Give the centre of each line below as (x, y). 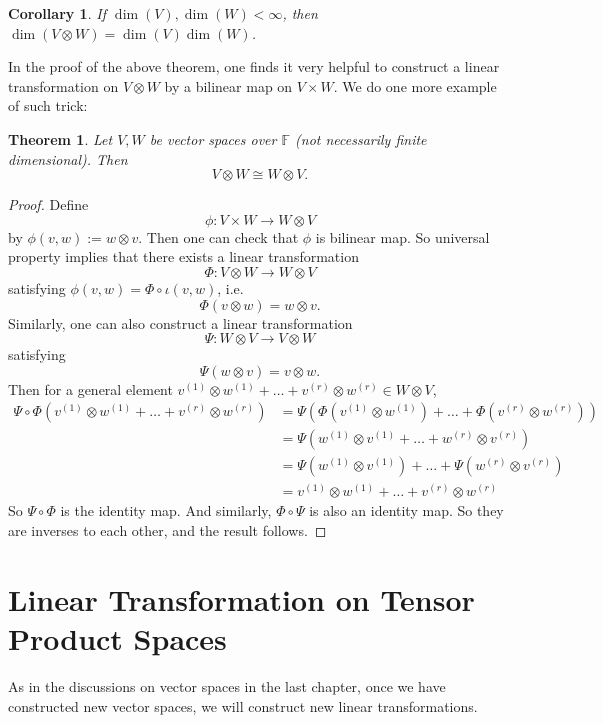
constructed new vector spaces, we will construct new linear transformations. (243, 705)
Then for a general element (90, 388)
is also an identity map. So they (406, 510)
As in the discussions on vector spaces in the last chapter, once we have (227, 685)
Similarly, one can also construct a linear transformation (180, 322)
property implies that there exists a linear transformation (183, 256)
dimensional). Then (68, 158)
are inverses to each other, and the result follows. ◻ (167, 530)
